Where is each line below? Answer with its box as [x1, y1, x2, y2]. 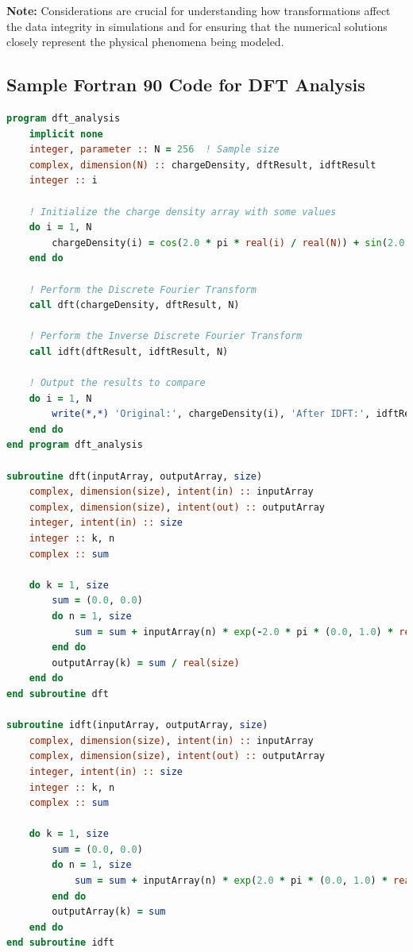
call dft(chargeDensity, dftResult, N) [29, 299, 240, 311]
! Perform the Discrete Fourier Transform [29, 283, 257, 295]
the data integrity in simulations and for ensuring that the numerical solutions [6, 17, 388, 34]
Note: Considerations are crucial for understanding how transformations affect [6, 2, 391, 18]
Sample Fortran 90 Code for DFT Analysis [6, 72, 365, 97]
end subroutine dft [6, 688, 109, 700]
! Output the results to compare [29, 377, 206, 389]
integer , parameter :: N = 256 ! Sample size [29, 144, 280, 156]
